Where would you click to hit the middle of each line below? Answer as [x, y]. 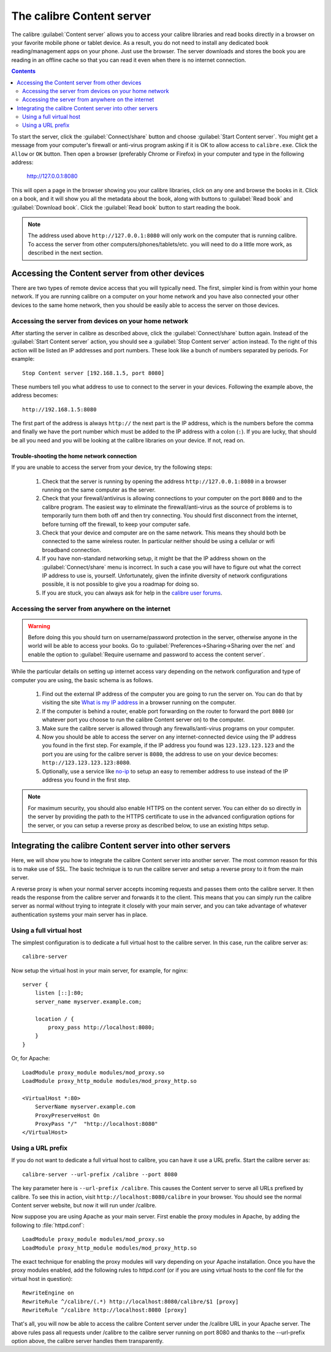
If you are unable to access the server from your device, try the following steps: [112, 467]
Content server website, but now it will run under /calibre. [84, 1206]
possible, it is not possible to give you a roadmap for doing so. [120, 584]
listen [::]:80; [59, 993]
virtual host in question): [42, 1278]
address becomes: [35, 395]
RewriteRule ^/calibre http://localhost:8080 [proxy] [105, 1310]
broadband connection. [71, 550]
